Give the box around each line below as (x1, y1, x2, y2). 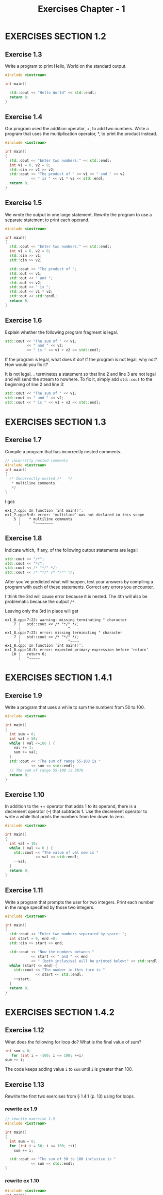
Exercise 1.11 (5, 886, 43, 895)
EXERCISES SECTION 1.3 (5, 417, 106, 427)
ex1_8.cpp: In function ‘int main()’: (5, 643, 83, 648)
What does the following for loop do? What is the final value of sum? (5, 1039, 142, 1045)
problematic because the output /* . (5, 598, 76, 605)
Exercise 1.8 (5, 534, 42, 542)
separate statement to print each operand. (5, 217, 90, 223)
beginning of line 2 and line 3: (5, 382, 65, 387)
